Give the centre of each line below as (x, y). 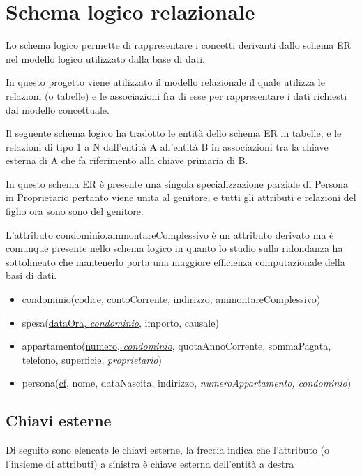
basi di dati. (31, 275)
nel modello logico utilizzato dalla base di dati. (105, 58)
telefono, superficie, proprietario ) (92, 359)
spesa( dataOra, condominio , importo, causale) (120, 322)
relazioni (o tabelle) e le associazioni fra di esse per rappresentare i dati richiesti (176, 95)
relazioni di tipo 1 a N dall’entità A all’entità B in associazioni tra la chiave (167, 146)
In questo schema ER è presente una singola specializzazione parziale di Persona (177, 183)
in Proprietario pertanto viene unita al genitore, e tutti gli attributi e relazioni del (181, 197)
